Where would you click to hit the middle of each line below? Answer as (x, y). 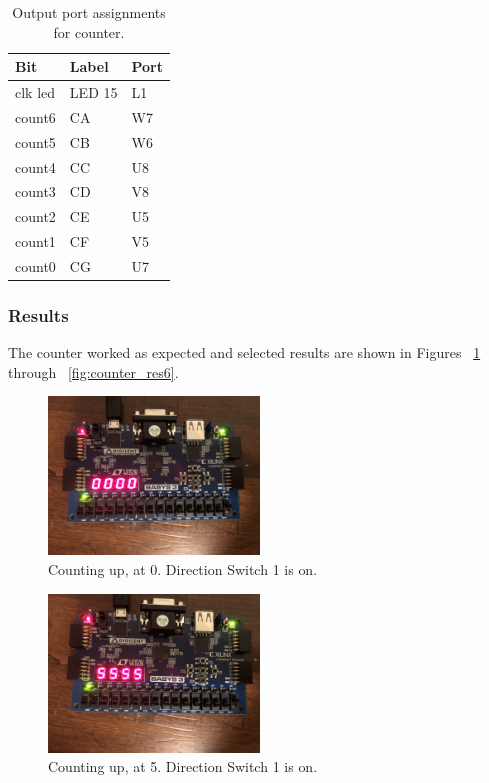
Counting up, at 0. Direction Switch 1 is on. (183, 569)
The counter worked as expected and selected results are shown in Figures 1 (244, 352)
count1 (35, 241)
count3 (35, 191)
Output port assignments (89, 12)
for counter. (89, 31)
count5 (35, 141)
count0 (35, 265)
